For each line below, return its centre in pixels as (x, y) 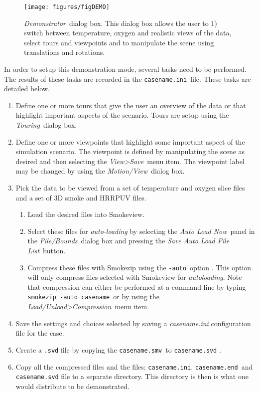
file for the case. (40, 333)
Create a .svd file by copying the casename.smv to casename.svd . (118, 349)
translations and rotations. (65, 52)
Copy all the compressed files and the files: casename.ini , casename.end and (134, 366)
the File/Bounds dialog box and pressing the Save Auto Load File (129, 241)
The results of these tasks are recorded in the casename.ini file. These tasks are (128, 79)
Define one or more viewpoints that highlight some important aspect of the (130, 141)
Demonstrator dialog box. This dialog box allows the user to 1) (121, 23)
